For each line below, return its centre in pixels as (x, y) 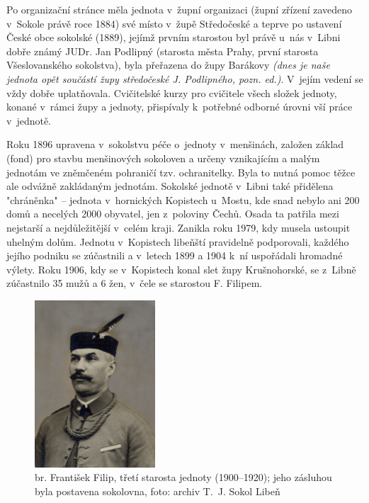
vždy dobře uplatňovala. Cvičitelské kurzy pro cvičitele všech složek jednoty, (172, 92)
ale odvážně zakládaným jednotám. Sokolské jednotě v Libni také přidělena (170, 186)
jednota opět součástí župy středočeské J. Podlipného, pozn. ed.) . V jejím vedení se (185, 78)
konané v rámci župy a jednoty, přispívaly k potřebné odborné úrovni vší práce (180, 107)
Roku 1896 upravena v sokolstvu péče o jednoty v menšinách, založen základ (175, 144)
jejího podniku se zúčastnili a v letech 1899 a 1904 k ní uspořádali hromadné (175, 255)
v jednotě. (29, 120)
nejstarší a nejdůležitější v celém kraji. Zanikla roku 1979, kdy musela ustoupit (178, 227)
